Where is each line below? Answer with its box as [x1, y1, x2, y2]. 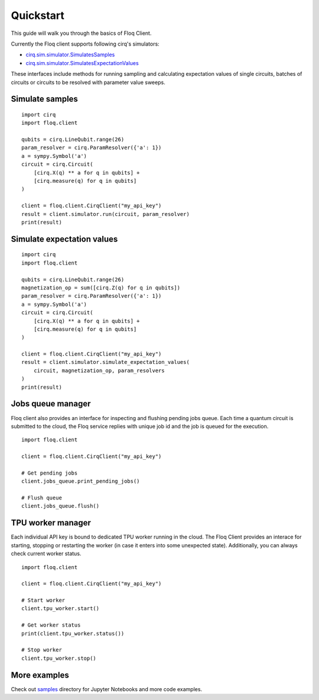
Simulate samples [11, 94, 78, 104]
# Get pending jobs [21, 469, 78, 476]
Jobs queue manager [11, 399, 91, 409]
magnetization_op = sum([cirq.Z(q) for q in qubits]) [21, 284, 180, 291]
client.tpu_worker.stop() [21, 654, 97, 662]
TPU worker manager [11, 518, 91, 528]
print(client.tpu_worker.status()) [21, 630, 125, 637]
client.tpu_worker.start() [21, 605, 100, 612]
